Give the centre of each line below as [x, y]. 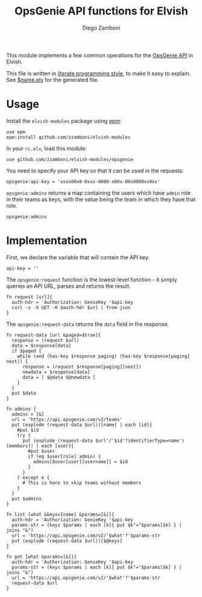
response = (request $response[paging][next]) [82, 367]
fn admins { [21, 409]
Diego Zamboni [101, 28]
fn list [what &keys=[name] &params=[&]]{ [60, 514]
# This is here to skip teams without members [82, 483]
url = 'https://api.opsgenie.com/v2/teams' [67, 419]
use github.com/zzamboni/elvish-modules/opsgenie [70, 159]
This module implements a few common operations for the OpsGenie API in [100, 55]
